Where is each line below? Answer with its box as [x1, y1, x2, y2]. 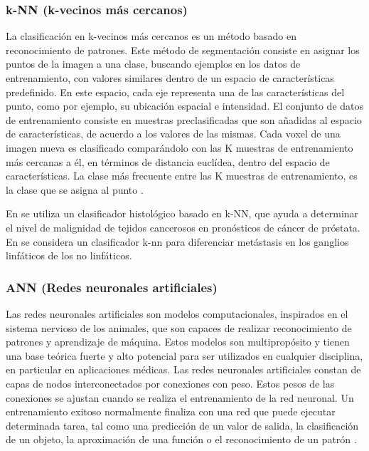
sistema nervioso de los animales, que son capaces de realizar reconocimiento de [6, 320, 352, 335]
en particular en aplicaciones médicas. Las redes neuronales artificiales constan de [6, 362, 361, 377]
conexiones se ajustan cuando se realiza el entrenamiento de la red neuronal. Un [6, 390, 354, 405]
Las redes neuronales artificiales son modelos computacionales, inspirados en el [6, 306, 348, 321]
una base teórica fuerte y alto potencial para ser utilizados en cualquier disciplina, [6, 348, 363, 363]
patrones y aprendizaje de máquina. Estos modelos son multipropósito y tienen [6, 334, 350, 349]
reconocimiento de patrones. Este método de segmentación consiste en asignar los [6, 42, 360, 57]
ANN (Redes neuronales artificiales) [6, 278, 218, 296]
